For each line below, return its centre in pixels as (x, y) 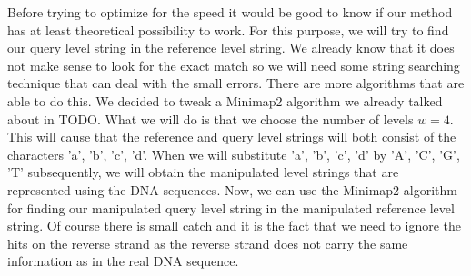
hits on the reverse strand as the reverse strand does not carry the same (208, 243)
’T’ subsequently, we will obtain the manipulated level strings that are (203, 172)
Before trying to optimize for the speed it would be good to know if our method (230, 12)
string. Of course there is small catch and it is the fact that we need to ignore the (235, 226)
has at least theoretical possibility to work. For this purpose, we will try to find (228, 30)
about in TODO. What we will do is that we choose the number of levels (210, 118)
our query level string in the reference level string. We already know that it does (231, 48)
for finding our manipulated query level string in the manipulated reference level (231, 207)
